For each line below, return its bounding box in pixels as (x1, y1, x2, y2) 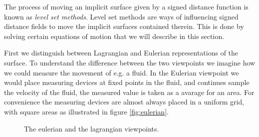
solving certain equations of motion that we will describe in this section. (4, 30, 225, 41)
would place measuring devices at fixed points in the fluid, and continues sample (4, 77, 250, 87)
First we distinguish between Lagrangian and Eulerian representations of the (4, 47, 239, 58)
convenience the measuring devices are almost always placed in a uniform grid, (4, 96, 245, 107)
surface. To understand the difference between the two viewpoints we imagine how (4, 57, 256, 67)
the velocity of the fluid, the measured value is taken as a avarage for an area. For (4, 86, 255, 97)
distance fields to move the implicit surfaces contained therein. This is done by (4, 21, 244, 31)
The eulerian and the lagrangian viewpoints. (24, 123, 159, 133)
